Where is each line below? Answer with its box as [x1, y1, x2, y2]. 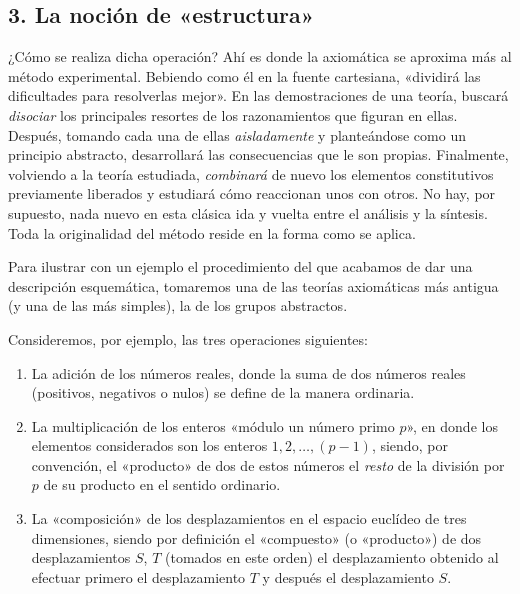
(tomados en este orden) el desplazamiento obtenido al [165, 547, 499, 568]
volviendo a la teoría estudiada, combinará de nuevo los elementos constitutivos [8, 163, 494, 184]
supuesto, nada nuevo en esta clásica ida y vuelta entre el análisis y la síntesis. [8, 202, 488, 223]
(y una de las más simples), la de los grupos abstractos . [8, 295, 348, 316]
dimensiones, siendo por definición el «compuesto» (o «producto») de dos [31, 527, 482, 548]
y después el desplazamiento [262, 566, 434, 587]
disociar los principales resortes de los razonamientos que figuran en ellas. [8, 104, 458, 125]
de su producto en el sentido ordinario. [43, 474, 281, 495]
